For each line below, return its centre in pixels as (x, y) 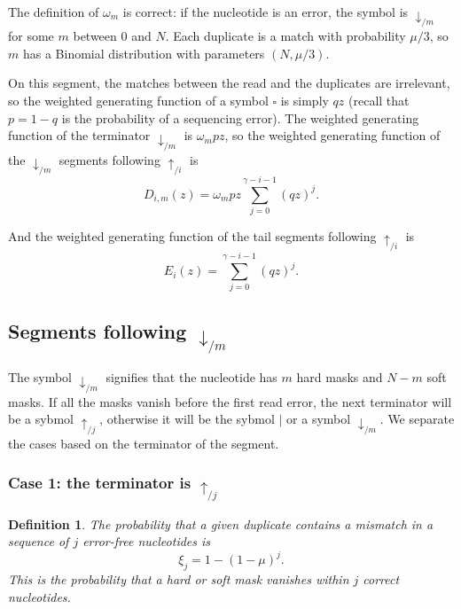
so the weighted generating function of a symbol (138, 101)
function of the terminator (79, 135)
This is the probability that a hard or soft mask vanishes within (179, 579)
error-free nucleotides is (147, 541)
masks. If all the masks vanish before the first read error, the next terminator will (230, 401)
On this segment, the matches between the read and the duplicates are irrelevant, (229, 83)
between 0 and (112, 36)
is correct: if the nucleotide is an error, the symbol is (266, 12)
